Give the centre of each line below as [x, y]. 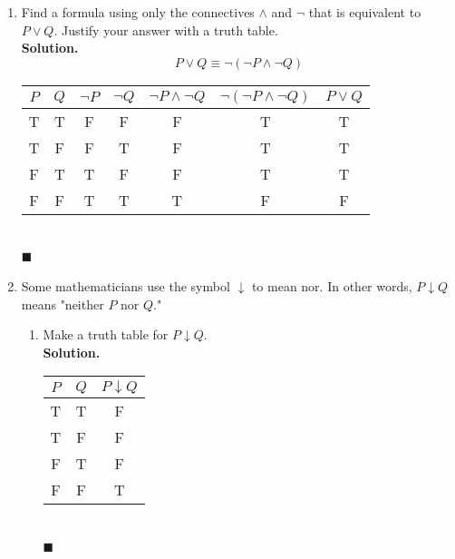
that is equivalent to [365, 12]
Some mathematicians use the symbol [126, 285]
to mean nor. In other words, [332, 285]
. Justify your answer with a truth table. [166, 29]
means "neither [63, 304]
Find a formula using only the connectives [138, 12]
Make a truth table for [106, 334]
